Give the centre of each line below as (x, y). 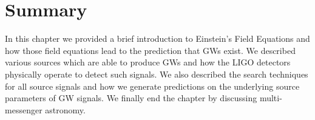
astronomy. (65, 109)
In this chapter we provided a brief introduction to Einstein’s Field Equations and (157, 38)
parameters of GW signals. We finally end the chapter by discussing (131, 98)
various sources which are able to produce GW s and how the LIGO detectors (148, 62)
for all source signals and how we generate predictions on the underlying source (152, 86)
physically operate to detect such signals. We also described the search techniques (157, 74)
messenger (24, 109)
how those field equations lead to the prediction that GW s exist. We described (150, 50)
